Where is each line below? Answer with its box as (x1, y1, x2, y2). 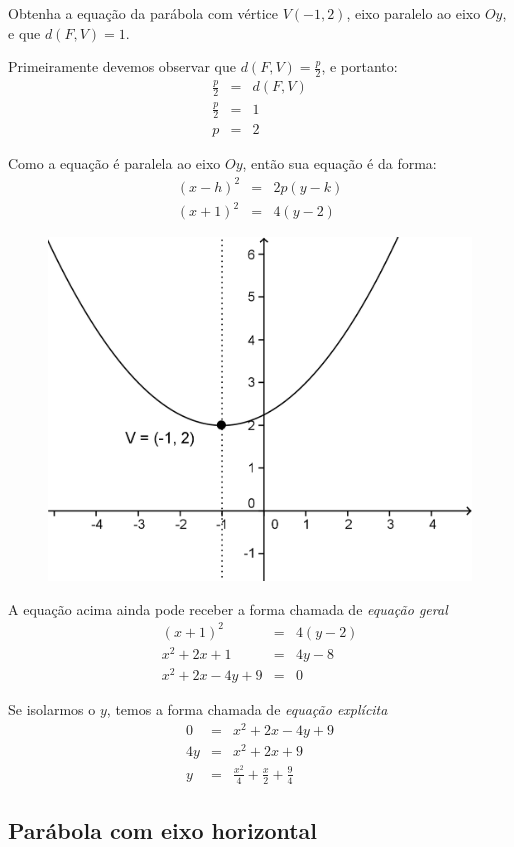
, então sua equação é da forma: (242, 153, 437, 174)
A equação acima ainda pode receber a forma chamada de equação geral (8, 598, 448, 619)
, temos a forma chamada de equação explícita (106, 698, 388, 719)
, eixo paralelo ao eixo (346, 3, 481, 23)
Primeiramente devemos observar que (8, 56, 236, 77)
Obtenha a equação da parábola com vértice (8, 3, 278, 23)
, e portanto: (321, 56, 398, 77)
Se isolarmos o (8, 698, 96, 719)
